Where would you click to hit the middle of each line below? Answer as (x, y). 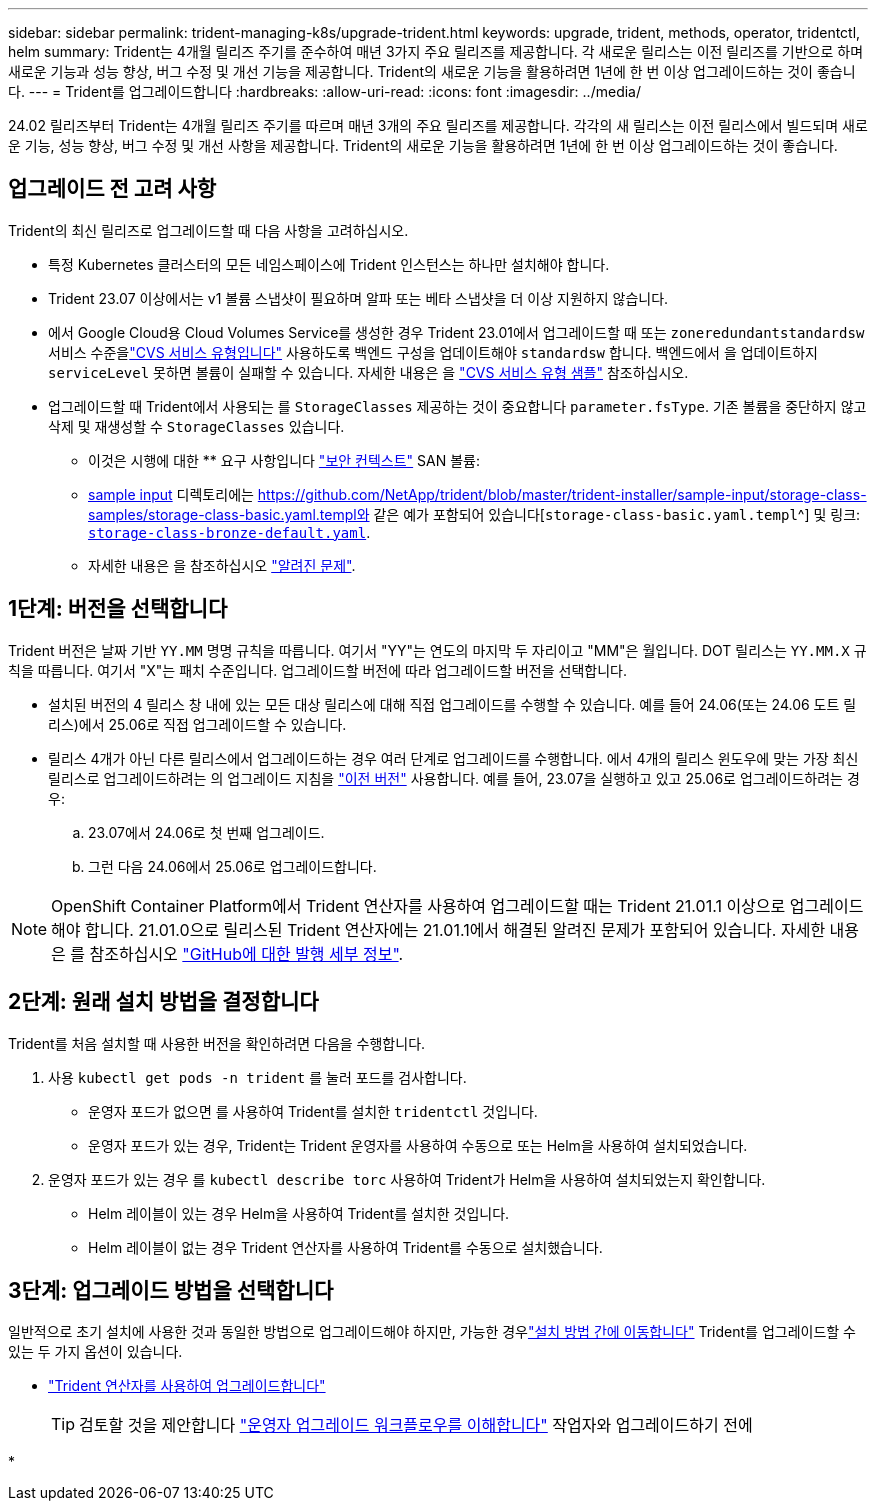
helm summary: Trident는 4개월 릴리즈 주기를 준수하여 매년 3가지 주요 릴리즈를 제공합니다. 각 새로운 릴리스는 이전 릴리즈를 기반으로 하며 (436, 51)
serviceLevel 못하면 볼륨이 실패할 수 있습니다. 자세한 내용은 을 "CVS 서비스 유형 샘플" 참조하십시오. (368, 372)
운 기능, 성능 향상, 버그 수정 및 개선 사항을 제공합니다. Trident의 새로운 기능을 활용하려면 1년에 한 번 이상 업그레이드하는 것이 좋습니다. (423, 145)
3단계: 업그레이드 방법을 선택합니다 (171, 1290)
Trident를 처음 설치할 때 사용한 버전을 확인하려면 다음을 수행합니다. (217, 1043)
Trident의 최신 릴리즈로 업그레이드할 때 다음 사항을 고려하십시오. (208, 230)
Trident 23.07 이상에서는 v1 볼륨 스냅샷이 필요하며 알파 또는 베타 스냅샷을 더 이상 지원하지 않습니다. (358, 298)
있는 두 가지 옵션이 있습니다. (95, 1352)
